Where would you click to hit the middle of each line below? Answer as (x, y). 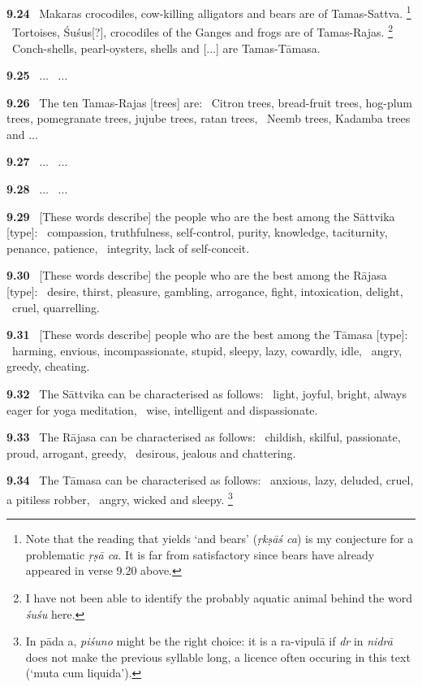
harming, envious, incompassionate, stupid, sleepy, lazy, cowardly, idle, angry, (207, 350)
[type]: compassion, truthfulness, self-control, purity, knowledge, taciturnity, (197, 232)
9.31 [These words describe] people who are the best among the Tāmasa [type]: (207, 335)
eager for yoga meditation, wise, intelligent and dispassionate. (162, 409)
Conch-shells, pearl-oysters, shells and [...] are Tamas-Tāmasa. (166, 48)
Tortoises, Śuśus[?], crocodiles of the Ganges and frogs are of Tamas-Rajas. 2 (202, 30)
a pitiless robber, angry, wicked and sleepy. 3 (120, 498)
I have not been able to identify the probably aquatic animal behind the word (219, 598)
